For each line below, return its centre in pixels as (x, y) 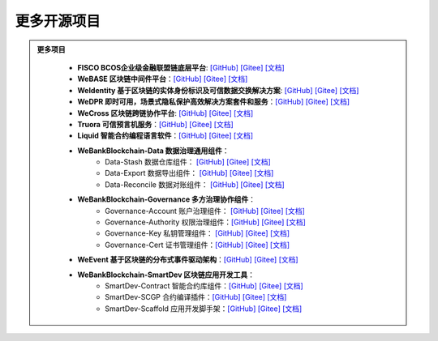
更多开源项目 (58, 21)
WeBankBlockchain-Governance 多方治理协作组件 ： (166, 199)
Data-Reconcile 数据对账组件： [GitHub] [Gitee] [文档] (195, 184)
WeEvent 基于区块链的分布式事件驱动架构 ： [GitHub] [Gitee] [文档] (188, 260)
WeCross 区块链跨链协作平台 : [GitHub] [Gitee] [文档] (165, 113)
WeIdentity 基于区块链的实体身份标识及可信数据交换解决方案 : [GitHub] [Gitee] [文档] (218, 90)
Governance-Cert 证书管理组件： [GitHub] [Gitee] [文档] (198, 245)
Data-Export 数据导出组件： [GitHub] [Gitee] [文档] (189, 173)
